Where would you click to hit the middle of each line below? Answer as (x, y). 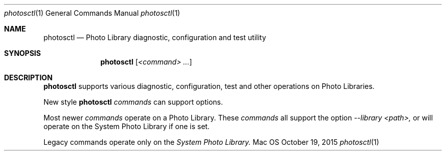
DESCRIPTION (29, 77)
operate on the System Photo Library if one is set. (127, 126)
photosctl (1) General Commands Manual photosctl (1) (92, 13)
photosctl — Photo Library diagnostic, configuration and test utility (155, 37)
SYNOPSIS (23, 53)
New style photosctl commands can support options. (133, 102)
